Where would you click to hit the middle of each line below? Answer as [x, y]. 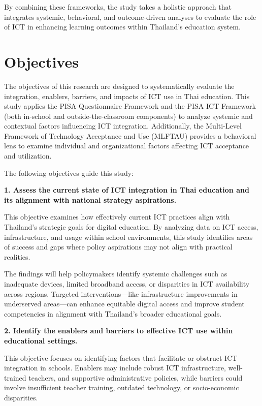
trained [15, 377]
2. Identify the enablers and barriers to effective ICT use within [119, 331]
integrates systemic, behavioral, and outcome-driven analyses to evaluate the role [130, 17]
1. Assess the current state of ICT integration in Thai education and [127, 190]
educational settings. [41, 340]
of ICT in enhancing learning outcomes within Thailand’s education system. [122, 27]
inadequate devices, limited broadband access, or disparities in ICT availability [127, 284]
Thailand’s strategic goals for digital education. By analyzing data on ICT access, [131, 227]
